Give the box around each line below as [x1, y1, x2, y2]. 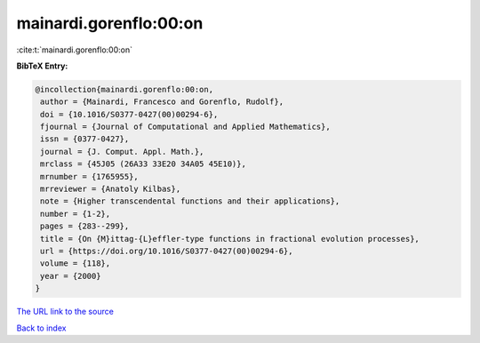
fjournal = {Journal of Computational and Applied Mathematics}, [40, 122, 331, 132]
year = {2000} [40, 271, 101, 281]
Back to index [16, 323, 67, 333]
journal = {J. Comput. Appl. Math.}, [40, 147, 204, 156]
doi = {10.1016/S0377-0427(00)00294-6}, [40, 109, 219, 119]
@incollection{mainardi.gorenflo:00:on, [35, 84, 213, 94]
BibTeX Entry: [16, 60, 68, 71]
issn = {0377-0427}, [40, 134, 130, 144]
